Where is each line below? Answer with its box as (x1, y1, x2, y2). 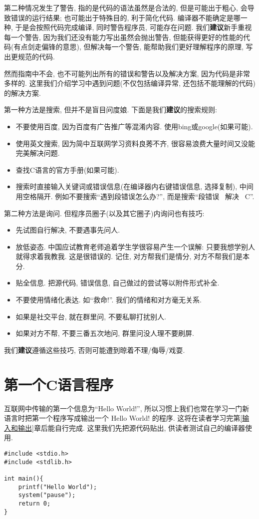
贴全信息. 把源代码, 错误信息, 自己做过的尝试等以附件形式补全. (15, 277, 220, 288)
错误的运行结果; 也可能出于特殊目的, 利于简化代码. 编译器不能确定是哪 (10, 12, 241, 22)
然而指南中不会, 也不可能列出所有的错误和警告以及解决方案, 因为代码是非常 (4, 68, 251, 78)
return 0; (18, 500, 51, 507)
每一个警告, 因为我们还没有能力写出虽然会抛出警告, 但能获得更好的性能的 (4, 31, 244, 42)
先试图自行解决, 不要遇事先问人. (15, 225, 120, 235)
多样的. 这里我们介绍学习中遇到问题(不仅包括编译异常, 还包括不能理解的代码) (4, 78, 256, 88)
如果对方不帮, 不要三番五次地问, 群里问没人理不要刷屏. (15, 328, 194, 338)
